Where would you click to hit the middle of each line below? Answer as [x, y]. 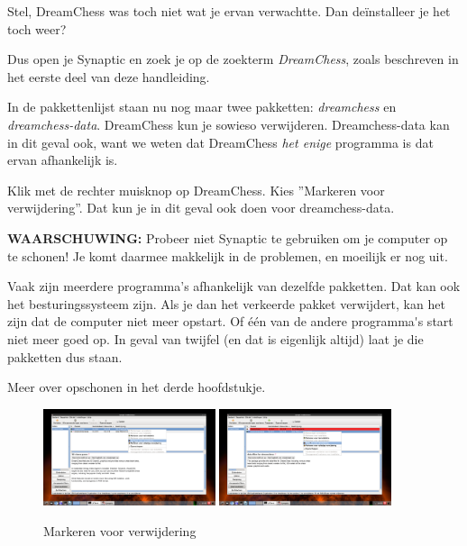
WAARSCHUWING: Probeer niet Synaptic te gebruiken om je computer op [228, 237]
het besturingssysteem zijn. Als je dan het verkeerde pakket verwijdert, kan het [226, 303]
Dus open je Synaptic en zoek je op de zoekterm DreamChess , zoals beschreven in [233, 59]
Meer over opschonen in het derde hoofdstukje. [137, 387]
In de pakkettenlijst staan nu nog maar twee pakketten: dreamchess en [202, 107]
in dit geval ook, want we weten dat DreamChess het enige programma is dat [220, 142]
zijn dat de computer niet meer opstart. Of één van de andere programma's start [230, 321]
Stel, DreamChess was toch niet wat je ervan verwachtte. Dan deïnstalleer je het [229, 11]
